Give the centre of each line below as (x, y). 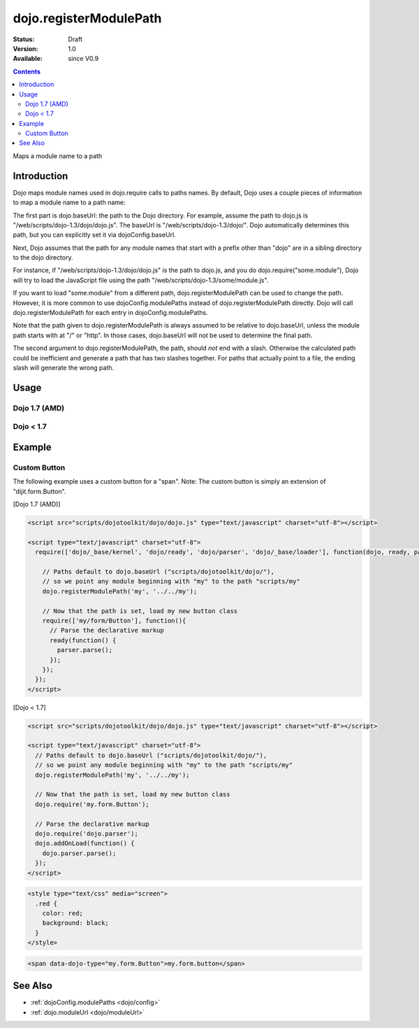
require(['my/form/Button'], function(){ (114, 620)
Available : (28, 59)
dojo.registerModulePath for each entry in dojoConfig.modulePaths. (111, 313)
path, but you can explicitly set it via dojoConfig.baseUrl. (94, 235)
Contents (27, 71)
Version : (25, 48)
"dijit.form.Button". (39, 491)
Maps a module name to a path (58, 156)
